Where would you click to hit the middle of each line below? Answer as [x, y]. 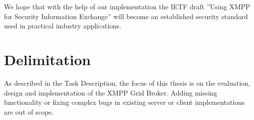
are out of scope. [29, 111]
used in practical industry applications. [63, 26]
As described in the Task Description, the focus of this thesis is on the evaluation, [127, 83]
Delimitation [47, 59]
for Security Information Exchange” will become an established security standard [126, 16]
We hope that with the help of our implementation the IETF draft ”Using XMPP [127, 6]
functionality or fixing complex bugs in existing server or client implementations [124, 102]
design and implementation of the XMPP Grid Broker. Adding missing [111, 92]
